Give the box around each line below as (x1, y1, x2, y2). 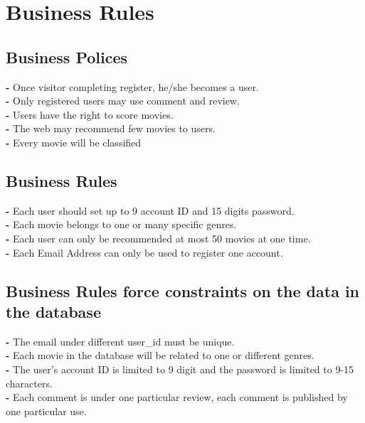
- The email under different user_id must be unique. (6, 333, 235, 348)
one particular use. (6, 403, 87, 418)
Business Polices (6, 45, 128, 68)
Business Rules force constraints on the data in (6, 279, 360, 301)
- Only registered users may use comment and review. (6, 93, 240, 108)
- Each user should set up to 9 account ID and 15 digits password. (6, 203, 295, 218)
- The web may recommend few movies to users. (6, 121, 216, 136)
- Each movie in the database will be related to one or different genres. (6, 348, 314, 363)
